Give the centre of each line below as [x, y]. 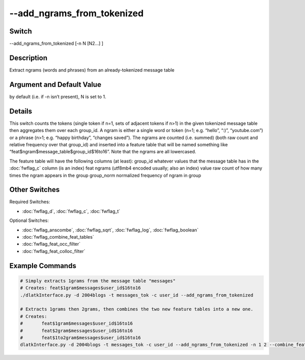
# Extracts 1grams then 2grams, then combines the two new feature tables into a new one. [137, 309]
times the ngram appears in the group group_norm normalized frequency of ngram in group [105, 175]
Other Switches [35, 190]
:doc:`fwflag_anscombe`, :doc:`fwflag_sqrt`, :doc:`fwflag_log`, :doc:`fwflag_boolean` [110, 230]
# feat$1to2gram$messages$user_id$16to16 [80, 337]
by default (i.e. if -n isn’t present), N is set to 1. [58, 96]
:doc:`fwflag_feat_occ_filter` [51, 244]
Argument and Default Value [55, 85]
